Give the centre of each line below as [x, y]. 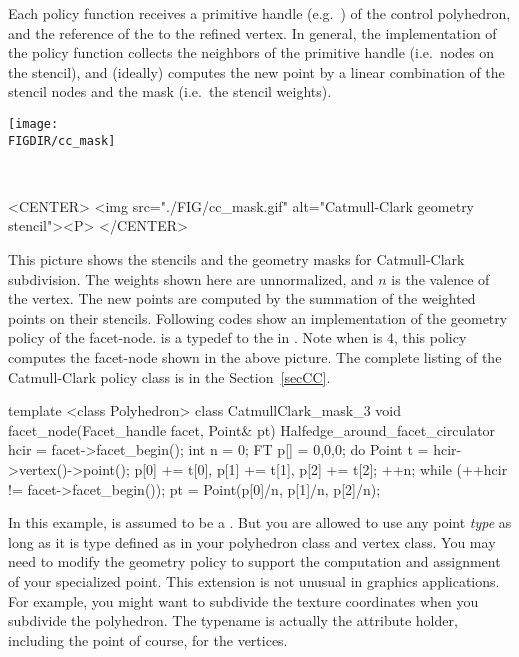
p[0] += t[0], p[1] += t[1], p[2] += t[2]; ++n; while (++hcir [321, 469]
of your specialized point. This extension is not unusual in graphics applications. [254, 580]
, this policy [430, 337]
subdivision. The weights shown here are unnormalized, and [191, 278]
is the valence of [440, 278]
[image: [33, 123]
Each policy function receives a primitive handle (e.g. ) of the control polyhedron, [259, 13]
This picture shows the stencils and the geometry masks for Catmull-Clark [236, 259]
